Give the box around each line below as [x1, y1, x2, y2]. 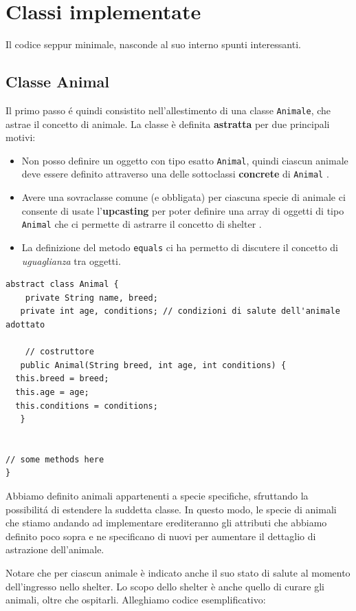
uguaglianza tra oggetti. [21, 253, 121, 268]
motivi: [5, 130, 36, 144]
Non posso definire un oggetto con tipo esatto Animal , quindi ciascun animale [21, 153, 348, 167]
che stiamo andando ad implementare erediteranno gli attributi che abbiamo [5, 515, 327, 530]
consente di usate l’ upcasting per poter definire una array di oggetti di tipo [21, 203, 344, 217]
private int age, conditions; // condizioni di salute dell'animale [20, 306, 340, 317]
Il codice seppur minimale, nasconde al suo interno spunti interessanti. [5, 37, 301, 52]
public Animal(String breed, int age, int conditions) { [20, 360, 287, 370]
